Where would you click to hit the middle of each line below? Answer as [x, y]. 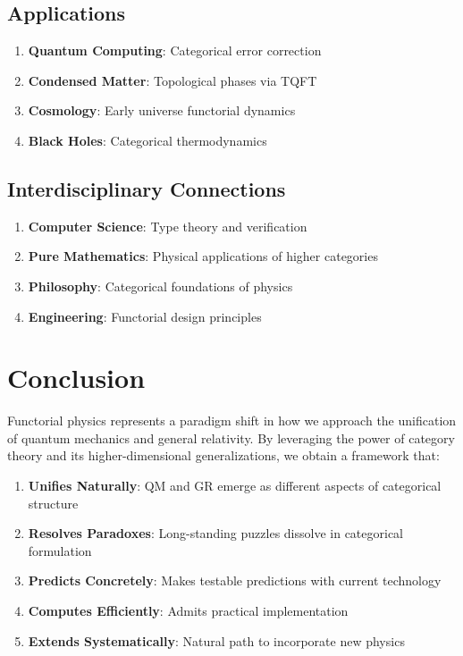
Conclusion [76, 378]
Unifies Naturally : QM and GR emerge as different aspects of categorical [235, 486]
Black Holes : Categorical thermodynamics [147, 140]
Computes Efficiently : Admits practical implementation [188, 611]
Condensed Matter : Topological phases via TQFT [173, 80]
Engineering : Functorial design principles [145, 316]
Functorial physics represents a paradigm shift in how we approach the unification [232, 421]
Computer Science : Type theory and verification [168, 226]
